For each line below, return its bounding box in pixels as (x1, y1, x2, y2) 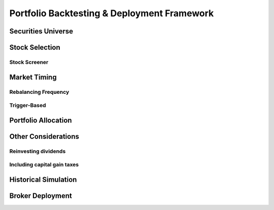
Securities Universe (9, 27, 74, 36)
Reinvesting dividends (9, 148, 66, 155)
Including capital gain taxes (9, 161, 79, 168)
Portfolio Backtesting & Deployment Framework (9, 8, 214, 19)
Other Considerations (9, 132, 80, 141)
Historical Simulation (9, 175, 77, 184)
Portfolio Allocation (9, 116, 72, 124)
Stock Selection (9, 43, 60, 52)
